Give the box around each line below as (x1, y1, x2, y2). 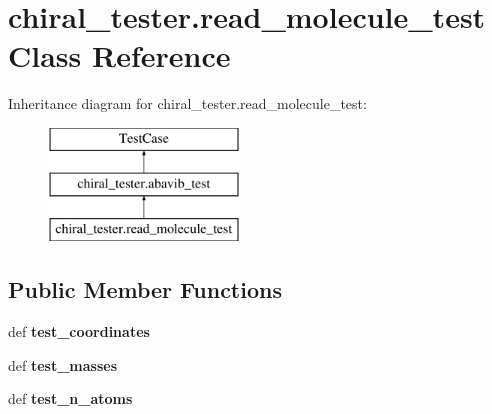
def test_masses (8, 354, 118, 375)
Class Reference (8, 35, 231, 76)
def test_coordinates (8, 321, 150, 342)
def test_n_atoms (8, 388, 133, 409)
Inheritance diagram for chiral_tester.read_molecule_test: (8, 93, 367, 114)
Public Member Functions (8, 274, 282, 305)
